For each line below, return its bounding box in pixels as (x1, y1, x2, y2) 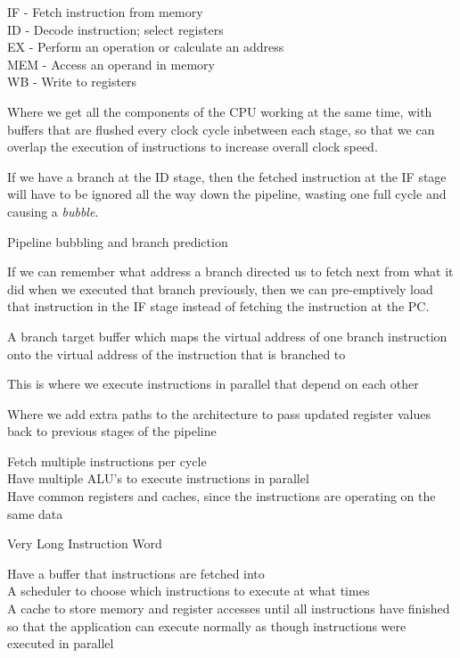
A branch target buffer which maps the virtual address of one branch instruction (7, 326, 448, 345)
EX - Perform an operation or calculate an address (7, 37, 284, 56)
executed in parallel (7, 634, 114, 653)
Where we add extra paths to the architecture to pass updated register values (7, 404, 431, 423)
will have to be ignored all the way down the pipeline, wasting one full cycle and (7, 185, 447, 203)
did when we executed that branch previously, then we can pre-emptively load (7, 279, 433, 298)
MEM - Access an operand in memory (7, 54, 215, 73)
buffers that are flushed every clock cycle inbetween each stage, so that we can (7, 119, 435, 138)
